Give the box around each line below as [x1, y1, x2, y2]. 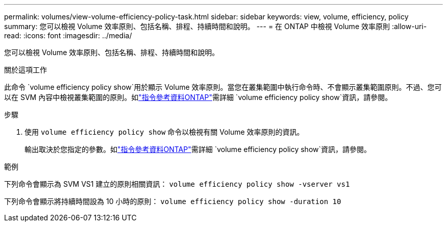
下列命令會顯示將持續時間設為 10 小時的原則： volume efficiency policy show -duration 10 [4, 197, 341, 206]
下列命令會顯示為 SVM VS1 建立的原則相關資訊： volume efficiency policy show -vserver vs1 [4, 180, 350, 188]
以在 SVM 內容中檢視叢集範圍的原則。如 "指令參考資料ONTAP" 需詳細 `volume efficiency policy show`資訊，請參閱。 [4, 93, 392, 102]
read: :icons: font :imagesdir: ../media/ [4, 31, 132, 40]
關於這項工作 [4, 65, 47, 74]
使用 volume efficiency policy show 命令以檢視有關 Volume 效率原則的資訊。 [24, 128, 304, 136]
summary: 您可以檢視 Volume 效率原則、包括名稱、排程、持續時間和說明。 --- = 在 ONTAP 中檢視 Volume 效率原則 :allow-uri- [4, 22, 427, 31]
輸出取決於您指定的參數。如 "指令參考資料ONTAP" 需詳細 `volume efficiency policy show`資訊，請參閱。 [24, 145, 371, 154]
